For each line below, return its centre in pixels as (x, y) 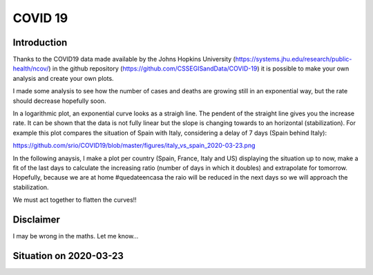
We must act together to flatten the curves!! (75, 200)
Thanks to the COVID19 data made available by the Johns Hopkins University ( (124, 59)
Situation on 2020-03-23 (68, 256)
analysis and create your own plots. (63, 78)
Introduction (40, 42)
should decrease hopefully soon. (59, 101)
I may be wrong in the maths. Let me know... (76, 236)
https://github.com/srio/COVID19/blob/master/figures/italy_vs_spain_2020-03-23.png (134, 146)
